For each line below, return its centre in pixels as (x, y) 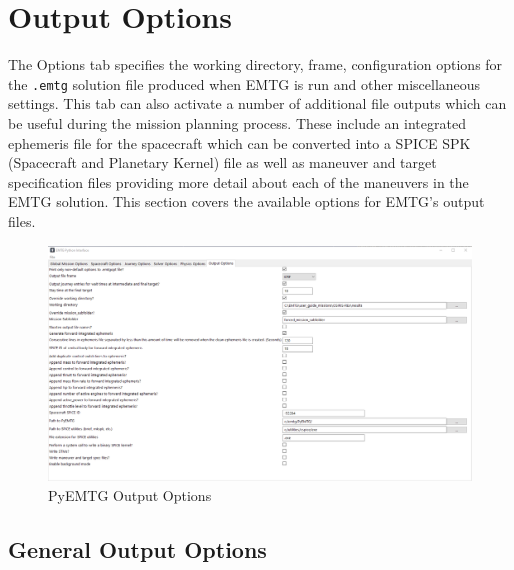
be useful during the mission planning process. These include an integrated (237, 122)
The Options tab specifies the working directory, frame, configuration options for (255, 64)
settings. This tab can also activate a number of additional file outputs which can (257, 103)
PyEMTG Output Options (130, 494)
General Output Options (137, 548)
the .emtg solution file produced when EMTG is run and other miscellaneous (244, 83)
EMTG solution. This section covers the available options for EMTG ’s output (246, 201)
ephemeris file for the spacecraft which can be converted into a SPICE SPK (239, 142)
